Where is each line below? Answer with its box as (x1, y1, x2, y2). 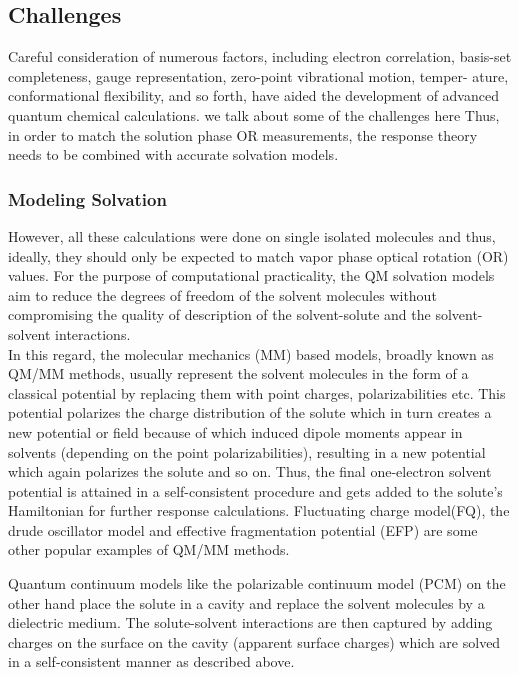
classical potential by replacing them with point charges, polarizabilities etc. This (8, 382, 506, 403)
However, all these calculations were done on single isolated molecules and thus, (8, 225, 496, 246)
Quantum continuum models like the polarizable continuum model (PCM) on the (8, 573, 506, 594)
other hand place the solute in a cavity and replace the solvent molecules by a (8, 592, 485, 613)
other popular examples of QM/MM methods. (8, 539, 290, 560)
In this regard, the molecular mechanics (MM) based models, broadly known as (8, 343, 494, 364)
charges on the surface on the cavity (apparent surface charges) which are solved (8, 631, 501, 652)
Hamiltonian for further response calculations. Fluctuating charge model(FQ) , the (8, 500, 510, 521)
